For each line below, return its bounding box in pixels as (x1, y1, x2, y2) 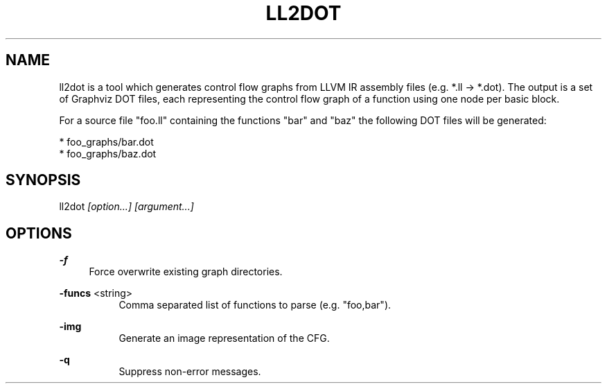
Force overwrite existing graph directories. (89, 266, 283, 278)
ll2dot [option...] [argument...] (59, 200, 194, 213)
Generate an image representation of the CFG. (118, 332, 330, 345)
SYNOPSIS (6, 171, 81, 189)
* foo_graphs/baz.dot (59, 147, 157, 159)
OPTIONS (6, 224, 72, 242)
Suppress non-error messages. (118, 365, 261, 378)
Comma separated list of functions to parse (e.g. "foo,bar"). (118, 299, 392, 311)
